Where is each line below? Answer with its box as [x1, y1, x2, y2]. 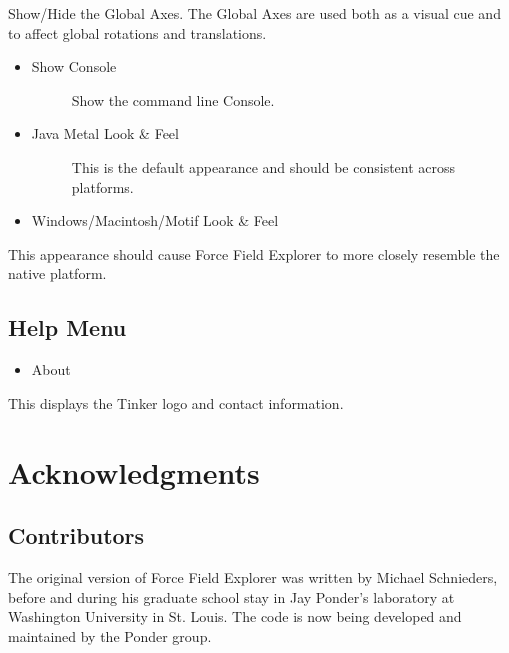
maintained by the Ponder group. [8, 625, 212, 646]
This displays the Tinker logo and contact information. [8, 392, 344, 413]
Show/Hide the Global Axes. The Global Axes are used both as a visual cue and [8, 3, 501, 23]
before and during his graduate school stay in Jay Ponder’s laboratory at [8, 586, 455, 607]
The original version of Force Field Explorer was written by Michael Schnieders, [8, 566, 498, 587]
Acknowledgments [8, 451, 260, 492]
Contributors [8, 520, 145, 551]
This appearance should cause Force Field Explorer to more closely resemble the [8, 243, 500, 264]
